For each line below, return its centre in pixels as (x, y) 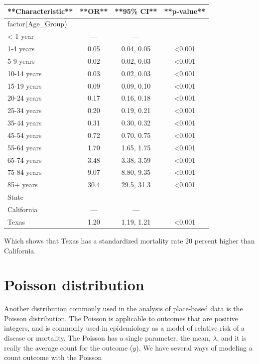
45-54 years (25, 135)
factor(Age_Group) (37, 24)
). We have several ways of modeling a (194, 347)
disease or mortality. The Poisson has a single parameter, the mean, (107, 338)
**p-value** (185, 11)
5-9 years (21, 61)
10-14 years (25, 73)
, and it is (232, 338)
